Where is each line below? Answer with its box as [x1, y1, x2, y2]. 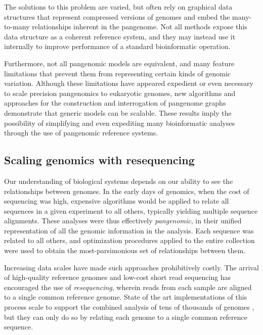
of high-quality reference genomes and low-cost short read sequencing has [4, 272, 231, 282]
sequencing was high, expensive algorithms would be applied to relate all [4, 196, 229, 206]
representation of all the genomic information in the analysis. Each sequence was [4, 225, 254, 235]
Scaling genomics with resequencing [4, 152, 195, 168]
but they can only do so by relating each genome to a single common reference [4, 311, 247, 322]
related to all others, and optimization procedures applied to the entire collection [4, 235, 255, 246]
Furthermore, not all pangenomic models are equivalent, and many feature [4, 58, 235, 68]
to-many [4, 21, 30, 32]
